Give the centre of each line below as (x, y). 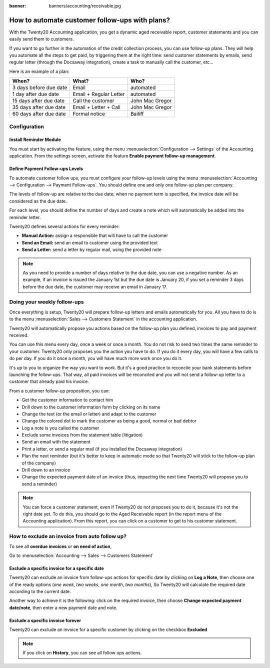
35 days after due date (39, 107)
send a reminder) (39, 484)
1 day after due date (36, 94)
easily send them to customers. (42, 39)
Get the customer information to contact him (67, 400)
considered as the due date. (38, 201)
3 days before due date (40, 87)
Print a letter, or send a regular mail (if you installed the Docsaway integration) (102, 449)
